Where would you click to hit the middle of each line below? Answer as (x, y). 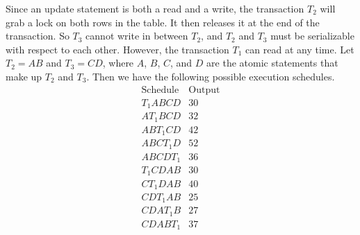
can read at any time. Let (300, 49)
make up (24, 76)
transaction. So (38, 36)
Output (204, 90)
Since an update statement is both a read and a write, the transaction (155, 8)
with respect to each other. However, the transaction (117, 49)
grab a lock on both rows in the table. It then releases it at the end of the (163, 22)
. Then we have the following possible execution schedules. (211, 76)
